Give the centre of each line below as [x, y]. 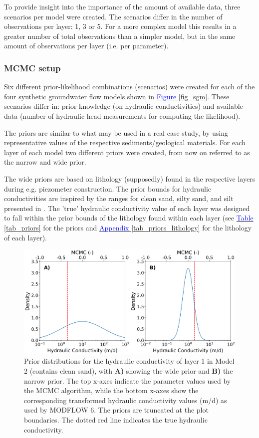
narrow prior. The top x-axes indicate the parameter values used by [128, 380]
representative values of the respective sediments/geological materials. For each [125, 142]
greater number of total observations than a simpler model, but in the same [120, 36]
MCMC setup [32, 68]
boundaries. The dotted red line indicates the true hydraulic [116, 419]
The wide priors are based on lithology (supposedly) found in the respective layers [130, 178]
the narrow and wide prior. [45, 162]
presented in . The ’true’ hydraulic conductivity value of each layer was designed [127, 208]
